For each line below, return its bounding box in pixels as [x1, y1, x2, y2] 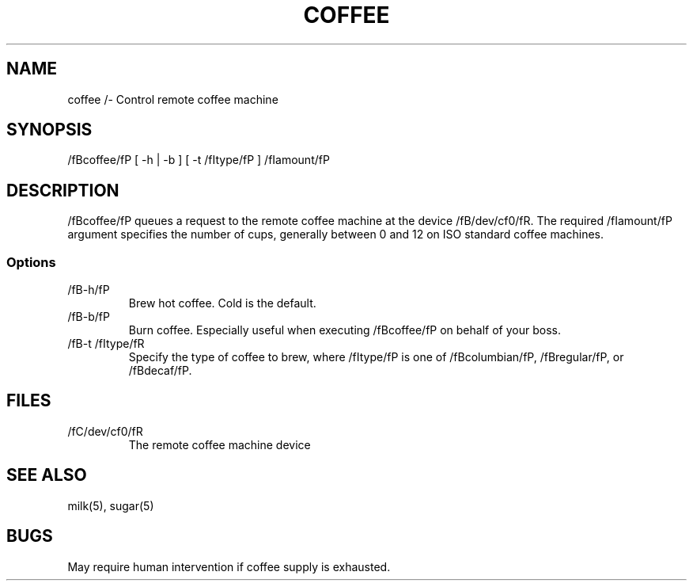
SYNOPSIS [6, 120, 93, 140]
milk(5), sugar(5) [67, 498, 154, 513]
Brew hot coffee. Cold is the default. [128, 296, 316, 311]
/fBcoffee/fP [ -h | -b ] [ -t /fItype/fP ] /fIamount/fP [67, 153, 330, 167]
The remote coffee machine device [128, 437, 311, 452]
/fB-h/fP [67, 283, 110, 297]
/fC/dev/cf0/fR [67, 424, 143, 438]
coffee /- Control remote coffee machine [67, 92, 278, 106]
